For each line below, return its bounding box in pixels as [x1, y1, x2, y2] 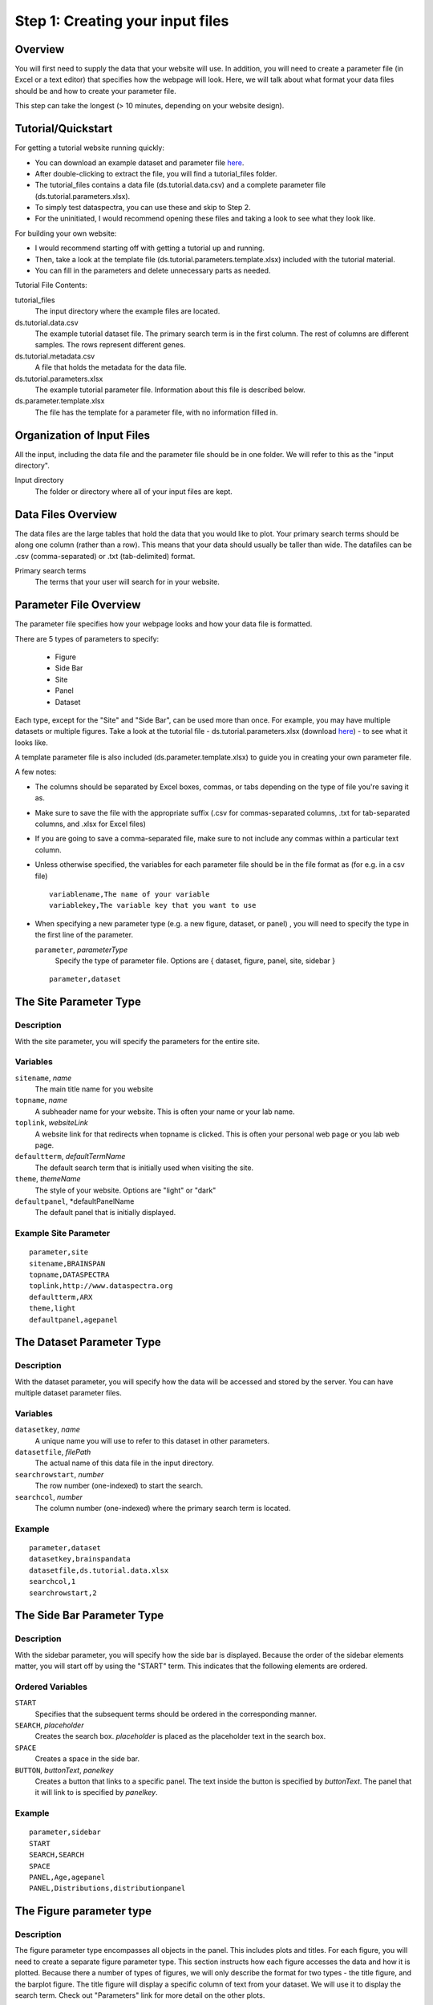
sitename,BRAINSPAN [29, 1259, 106, 1268]
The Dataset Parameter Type [14, 1335, 162, 1349]
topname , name [14, 1096, 68, 1105]
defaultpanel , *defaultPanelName [14, 1196, 135, 1206]
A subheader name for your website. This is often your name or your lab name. [34, 1107, 295, 1116]
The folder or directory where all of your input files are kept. [34, 486, 233, 496]
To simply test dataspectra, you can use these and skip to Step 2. [34, 203, 252, 213]
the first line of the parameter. [34, 930, 134, 940]
